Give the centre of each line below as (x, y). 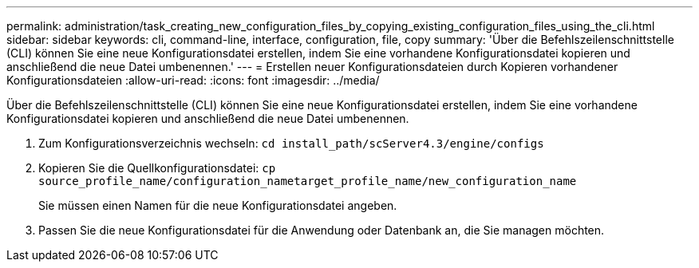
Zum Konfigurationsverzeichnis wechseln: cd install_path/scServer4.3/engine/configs (291, 143)
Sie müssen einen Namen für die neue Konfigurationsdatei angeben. (218, 205)
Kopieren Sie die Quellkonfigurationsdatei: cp (157, 168)
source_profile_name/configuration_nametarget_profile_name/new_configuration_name (308, 181)
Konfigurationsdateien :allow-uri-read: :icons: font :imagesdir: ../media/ (193, 80)
